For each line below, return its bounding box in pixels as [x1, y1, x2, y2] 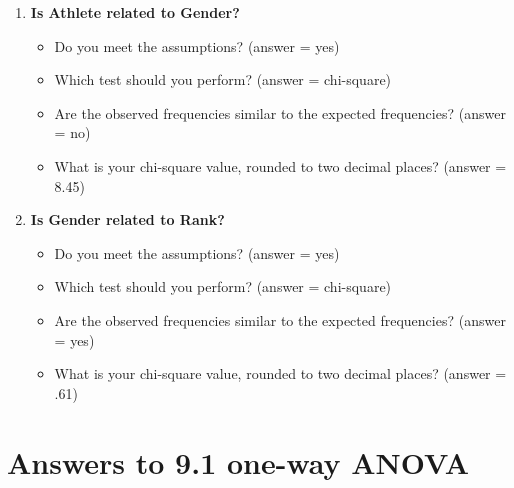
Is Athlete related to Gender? [30, 2, 240, 22]
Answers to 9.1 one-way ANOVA [7, 441, 470, 482]
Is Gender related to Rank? [30, 209, 225, 230]
